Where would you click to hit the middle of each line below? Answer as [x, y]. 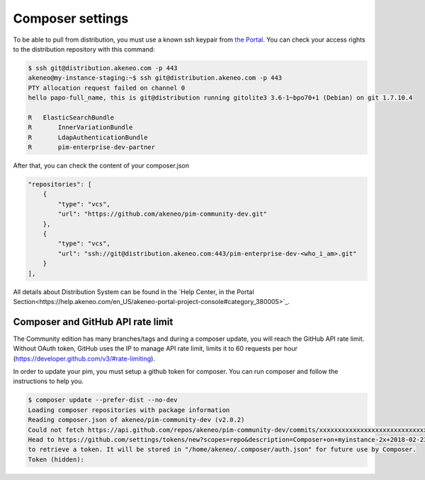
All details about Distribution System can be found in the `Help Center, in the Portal [134, 292]
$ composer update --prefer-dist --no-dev [103, 400]
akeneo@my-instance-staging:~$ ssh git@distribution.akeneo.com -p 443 [155, 78]
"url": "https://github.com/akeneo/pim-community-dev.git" [163, 214]
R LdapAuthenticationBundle [88, 137]
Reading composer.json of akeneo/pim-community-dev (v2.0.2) [136, 420]
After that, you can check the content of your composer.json [101, 165]
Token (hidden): [56, 459]
